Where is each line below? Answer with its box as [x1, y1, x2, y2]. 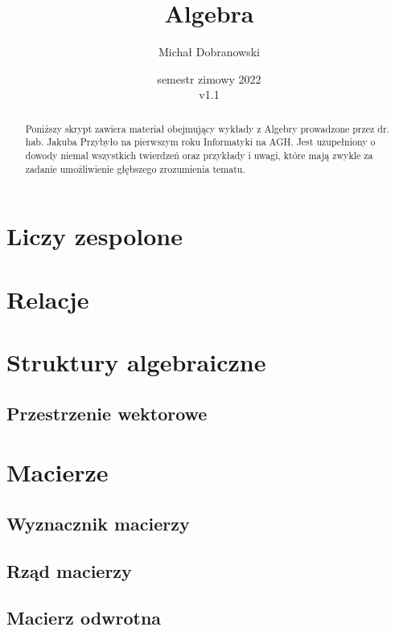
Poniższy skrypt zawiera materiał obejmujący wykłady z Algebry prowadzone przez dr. [25, 121, 389, 135]
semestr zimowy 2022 [157, 70, 261, 87]
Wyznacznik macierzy [6, 510, 190, 535]
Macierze [6, 456, 109, 489]
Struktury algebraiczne [6, 346, 266, 379]
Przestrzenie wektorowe [6, 400, 208, 425]
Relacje [6, 282, 89, 315]
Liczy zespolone [6, 219, 183, 252]
